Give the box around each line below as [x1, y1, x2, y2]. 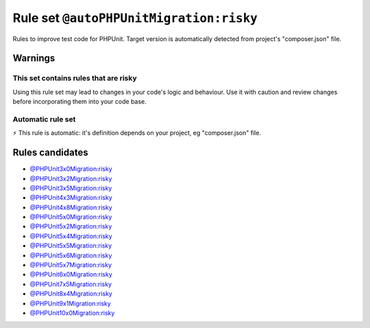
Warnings [12, 52, 56, 65]
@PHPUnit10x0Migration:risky [29, 309, 115, 317]
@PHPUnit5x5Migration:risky [29, 242, 112, 250]
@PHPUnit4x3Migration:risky [29, 194, 112, 202]
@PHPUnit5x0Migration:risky [29, 213, 112, 221]
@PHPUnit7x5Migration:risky [29, 280, 112, 288]
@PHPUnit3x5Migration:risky [29, 184, 112, 192]
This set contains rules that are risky [12, 73, 137, 83]
